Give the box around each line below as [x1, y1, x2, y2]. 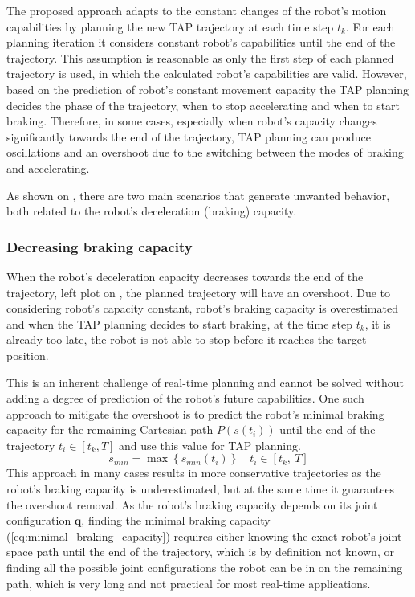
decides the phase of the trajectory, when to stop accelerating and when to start [6, 96, 401, 113]
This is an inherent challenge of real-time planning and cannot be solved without [6, 374, 404, 391]
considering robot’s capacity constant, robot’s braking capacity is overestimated [6, 300, 398, 317]
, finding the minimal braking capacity [81, 512, 271, 529]
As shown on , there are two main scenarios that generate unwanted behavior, [6, 186, 390, 203]
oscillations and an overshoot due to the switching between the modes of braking [6, 144, 404, 161]
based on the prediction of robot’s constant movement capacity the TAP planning [6, 80, 409, 97]
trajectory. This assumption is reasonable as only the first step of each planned [6, 49, 394, 66]
